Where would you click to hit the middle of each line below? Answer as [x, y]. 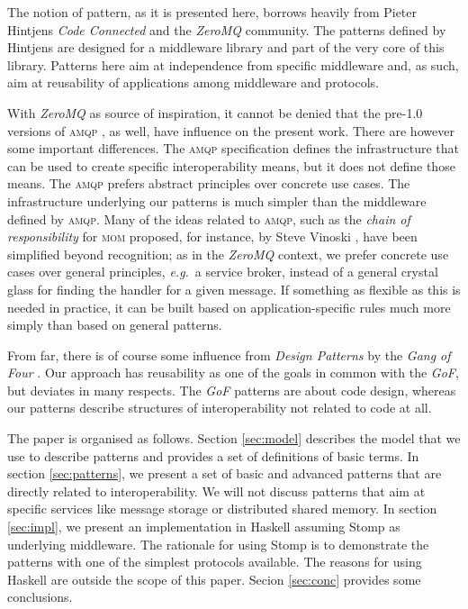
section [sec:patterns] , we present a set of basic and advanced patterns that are [225, 473]
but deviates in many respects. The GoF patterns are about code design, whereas [232, 390]
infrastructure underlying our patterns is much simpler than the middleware [217, 200]
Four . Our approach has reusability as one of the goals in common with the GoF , [233, 373]
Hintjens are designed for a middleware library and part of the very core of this [226, 47]
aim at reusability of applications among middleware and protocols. [193, 82]
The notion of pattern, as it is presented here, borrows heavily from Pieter [212, 12]
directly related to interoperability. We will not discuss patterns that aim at [216, 491]
